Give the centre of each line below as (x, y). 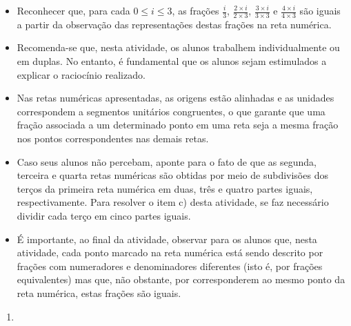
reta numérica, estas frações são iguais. (99, 293)
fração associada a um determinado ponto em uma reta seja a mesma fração (178, 125)
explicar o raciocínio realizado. (81, 74)
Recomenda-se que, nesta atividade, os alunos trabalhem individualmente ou (178, 47)
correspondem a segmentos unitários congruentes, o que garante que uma (171, 111)
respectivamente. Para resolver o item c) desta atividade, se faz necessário (173, 202)
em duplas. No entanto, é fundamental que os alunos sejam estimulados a (172, 61)
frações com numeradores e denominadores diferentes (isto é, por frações (170, 266)
